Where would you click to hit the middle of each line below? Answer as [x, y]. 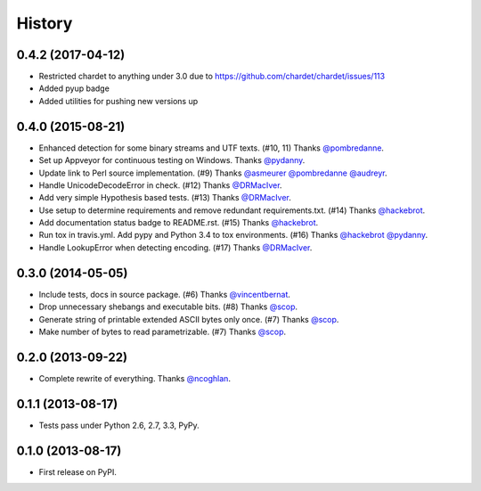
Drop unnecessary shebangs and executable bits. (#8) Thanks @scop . [168, 307]
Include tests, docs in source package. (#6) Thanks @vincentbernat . [165, 294]
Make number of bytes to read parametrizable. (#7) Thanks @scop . [163, 331]
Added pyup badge [74, 88]
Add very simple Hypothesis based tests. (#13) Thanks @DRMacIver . [165, 198]
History [45, 23]
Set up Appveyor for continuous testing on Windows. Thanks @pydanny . [172, 160]
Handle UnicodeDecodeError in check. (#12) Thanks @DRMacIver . [160, 185]
